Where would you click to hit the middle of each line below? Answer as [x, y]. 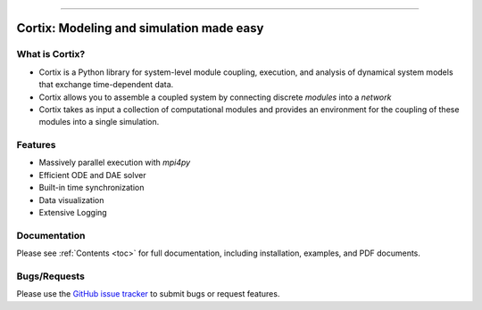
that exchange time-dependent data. [106, 85]
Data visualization [71, 200]
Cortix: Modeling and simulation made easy [140, 28]
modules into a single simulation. [99, 122]
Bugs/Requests [50, 276]
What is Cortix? [51, 54]
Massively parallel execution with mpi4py [115, 163]
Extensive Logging [73, 213]
